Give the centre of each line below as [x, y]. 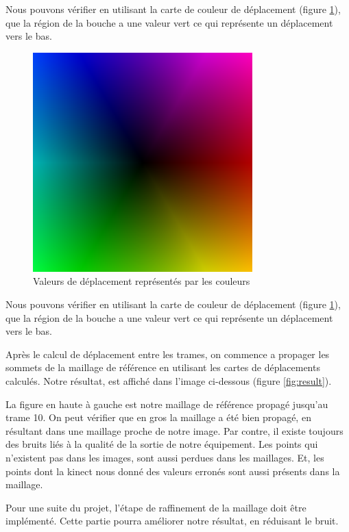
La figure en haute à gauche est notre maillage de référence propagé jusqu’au [167, 404]
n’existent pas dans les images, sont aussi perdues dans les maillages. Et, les [165, 457]
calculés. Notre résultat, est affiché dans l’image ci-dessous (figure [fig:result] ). [169, 380]
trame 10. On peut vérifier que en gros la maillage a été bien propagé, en [158, 417]
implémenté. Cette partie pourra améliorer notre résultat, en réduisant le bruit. [172, 521]
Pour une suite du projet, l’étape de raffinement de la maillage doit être [156, 507]
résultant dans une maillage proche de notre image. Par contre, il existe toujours [174, 430]
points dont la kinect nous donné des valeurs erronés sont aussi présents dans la [173, 471]
